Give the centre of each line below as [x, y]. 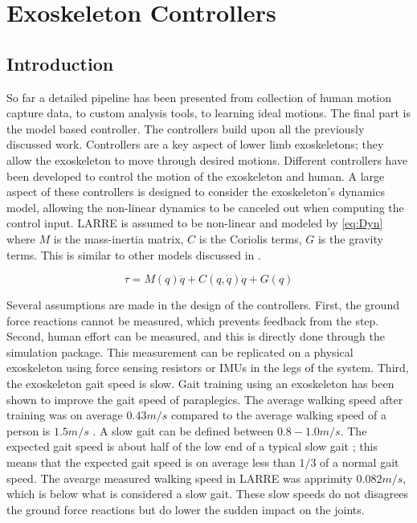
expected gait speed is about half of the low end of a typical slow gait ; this [192, 446]
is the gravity [350, 238]
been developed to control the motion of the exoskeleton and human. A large [196, 176]
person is [29, 430]
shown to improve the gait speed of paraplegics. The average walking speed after [205, 399]
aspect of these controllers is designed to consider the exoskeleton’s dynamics [196, 192]
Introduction [60, 63]
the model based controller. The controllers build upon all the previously [186, 128]
